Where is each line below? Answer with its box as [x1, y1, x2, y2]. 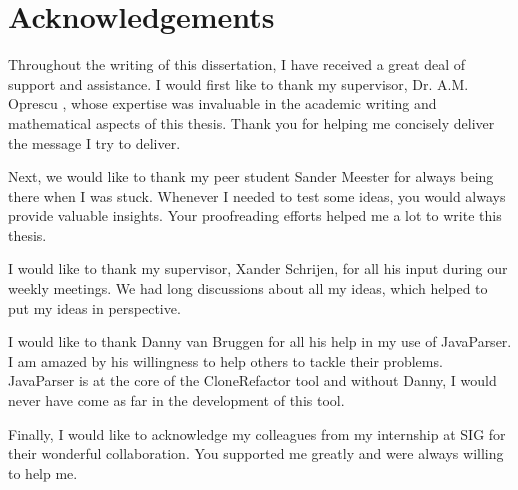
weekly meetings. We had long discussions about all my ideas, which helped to [8, 278, 488, 299]
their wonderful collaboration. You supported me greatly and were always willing [8, 443, 504, 464]
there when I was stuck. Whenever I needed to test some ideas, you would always [8, 185, 506, 206]
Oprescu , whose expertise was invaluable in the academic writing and [8, 93, 437, 114]
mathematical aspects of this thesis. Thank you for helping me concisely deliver [8, 112, 495, 133]
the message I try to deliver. [8, 132, 181, 153]
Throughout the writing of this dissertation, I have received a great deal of [8, 54, 465, 75]
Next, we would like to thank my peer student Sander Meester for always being [8, 166, 494, 187]
